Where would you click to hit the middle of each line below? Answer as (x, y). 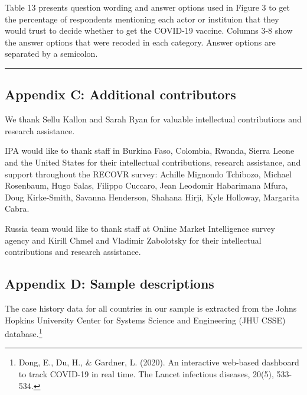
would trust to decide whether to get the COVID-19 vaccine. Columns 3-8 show (149, 30)
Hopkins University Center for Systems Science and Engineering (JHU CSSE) (145, 320)
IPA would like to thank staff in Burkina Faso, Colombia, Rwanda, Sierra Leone (150, 150)
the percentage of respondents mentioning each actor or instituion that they (142, 19)
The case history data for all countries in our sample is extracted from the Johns (151, 308)
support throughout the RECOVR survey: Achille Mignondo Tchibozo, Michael (148, 174)
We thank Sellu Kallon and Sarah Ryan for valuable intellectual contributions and (153, 119)
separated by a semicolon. (51, 54)
